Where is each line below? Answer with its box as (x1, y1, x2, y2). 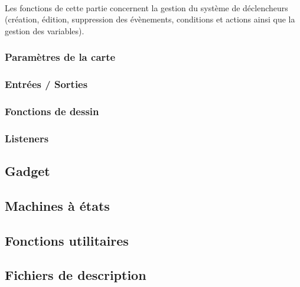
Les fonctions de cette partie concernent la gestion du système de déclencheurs (5, 1, 288, 14)
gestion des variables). (5, 24, 84, 37)
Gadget (5, 162, 50, 180)
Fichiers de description (5, 266, 146, 284)
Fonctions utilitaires (5, 231, 129, 249)
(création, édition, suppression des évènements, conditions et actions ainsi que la (5, 13, 295, 25)
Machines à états (5, 196, 110, 214)
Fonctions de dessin (5, 103, 99, 118)
